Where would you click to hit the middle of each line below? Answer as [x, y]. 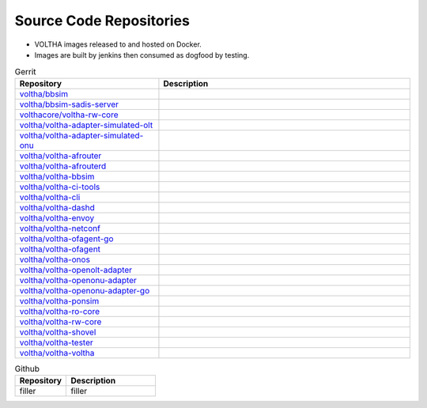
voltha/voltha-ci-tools [60, 187]
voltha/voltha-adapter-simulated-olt [86, 125]
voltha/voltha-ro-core [60, 311]
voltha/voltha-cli [50, 197]
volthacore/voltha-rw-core [69, 115]
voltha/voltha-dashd [57, 207]
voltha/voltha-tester [57, 342]
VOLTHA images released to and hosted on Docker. [118, 44]
